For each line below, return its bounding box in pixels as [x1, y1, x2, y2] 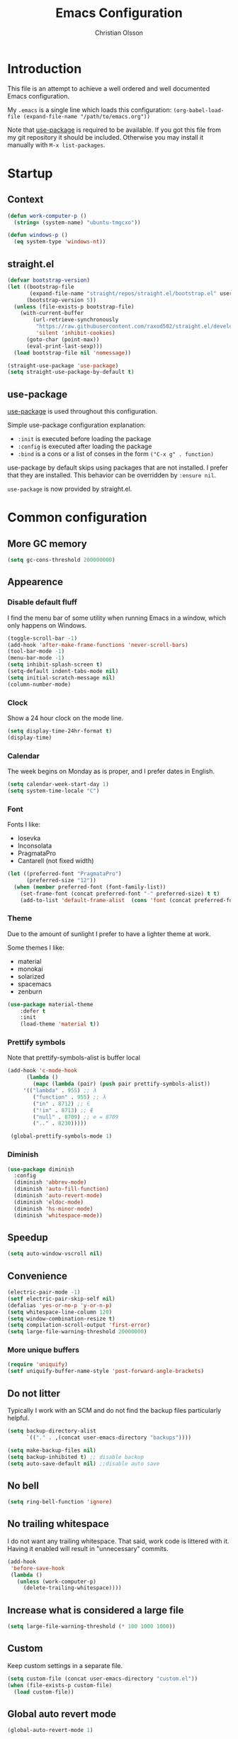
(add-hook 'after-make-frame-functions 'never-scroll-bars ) [7, 641, 189, 648]
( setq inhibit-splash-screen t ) [7, 661, 103, 668]
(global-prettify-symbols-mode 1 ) [10, 1133, 113, 1140]
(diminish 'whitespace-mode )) [13, 1211, 103, 1219]
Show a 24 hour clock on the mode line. [7, 713, 124, 722]
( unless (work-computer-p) [16, 1578, 97, 1585]
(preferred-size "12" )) [25, 877, 97, 884]
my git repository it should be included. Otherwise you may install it [7, 133, 204, 141]
